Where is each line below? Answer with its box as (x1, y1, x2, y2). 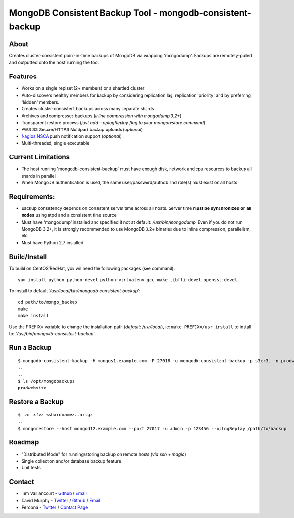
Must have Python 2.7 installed (21, 239, 84, 245)
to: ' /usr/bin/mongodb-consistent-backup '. (9, 331, 96, 337)
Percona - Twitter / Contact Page (21, 504, 88, 510)
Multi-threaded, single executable (21, 140, 90, 146)
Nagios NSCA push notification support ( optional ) (21, 133, 122, 139)
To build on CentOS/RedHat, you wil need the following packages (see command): (9, 265, 175, 271)
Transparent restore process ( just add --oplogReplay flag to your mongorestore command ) (21, 120, 206, 126)
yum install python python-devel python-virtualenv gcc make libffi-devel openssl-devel (18, 277, 238, 283)
